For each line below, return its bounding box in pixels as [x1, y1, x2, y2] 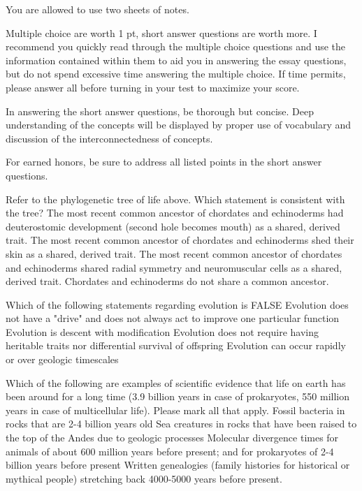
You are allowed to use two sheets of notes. [6, 2, 189, 16]
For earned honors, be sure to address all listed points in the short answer [6, 154, 322, 169]
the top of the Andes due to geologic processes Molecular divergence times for [6, 430, 339, 445]
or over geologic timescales [6, 352, 119, 367]
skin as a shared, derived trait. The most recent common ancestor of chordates [6, 246, 342, 261]
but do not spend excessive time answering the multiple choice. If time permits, [6, 66, 346, 81]
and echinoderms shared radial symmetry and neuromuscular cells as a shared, [6, 260, 342, 274]
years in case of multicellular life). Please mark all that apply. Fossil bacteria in [6, 402, 345, 417]
